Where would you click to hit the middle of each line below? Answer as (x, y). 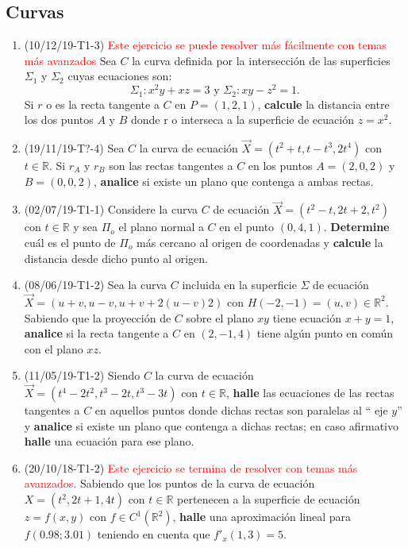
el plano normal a (161, 227)
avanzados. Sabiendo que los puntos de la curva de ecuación (169, 483)
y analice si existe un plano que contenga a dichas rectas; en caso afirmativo (212, 425)
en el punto (247, 227)
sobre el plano (220, 317)
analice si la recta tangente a (96, 333)
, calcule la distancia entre (323, 104)
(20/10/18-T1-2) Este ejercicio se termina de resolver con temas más (191, 467)
